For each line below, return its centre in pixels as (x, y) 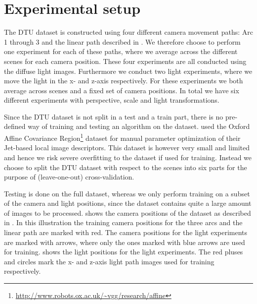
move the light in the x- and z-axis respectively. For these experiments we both (124, 81)
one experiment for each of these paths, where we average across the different (121, 51)
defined (15, 126)
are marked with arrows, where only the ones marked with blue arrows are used (125, 242)
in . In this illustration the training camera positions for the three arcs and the (123, 222)
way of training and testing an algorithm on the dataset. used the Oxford (139, 126)
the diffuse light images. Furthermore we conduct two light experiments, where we (128, 71)
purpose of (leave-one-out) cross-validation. (69, 177)
